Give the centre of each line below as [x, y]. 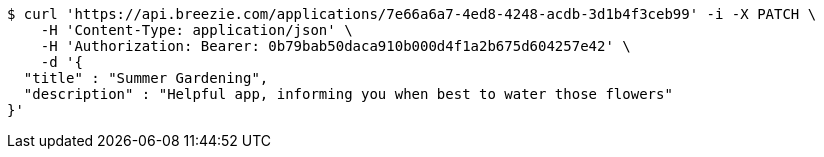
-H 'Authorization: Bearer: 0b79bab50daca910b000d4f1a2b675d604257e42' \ [335, 46]
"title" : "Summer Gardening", [146, 78]
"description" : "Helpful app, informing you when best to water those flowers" [348, 94]
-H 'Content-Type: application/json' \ [196, 30]
